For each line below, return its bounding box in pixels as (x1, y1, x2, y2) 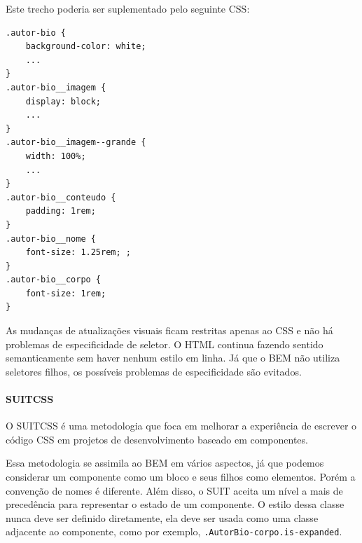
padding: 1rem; (25, 206, 96, 216)
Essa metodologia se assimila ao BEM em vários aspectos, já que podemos (6, 455, 324, 470)
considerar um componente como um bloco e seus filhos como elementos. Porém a (6, 469, 356, 484)
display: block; (25, 96, 102, 106)
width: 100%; (25, 151, 86, 161)
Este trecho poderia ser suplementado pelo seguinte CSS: (6, 1, 250, 15)
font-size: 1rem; (25, 288, 106, 298)
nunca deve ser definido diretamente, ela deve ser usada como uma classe (6, 510, 319, 525)
